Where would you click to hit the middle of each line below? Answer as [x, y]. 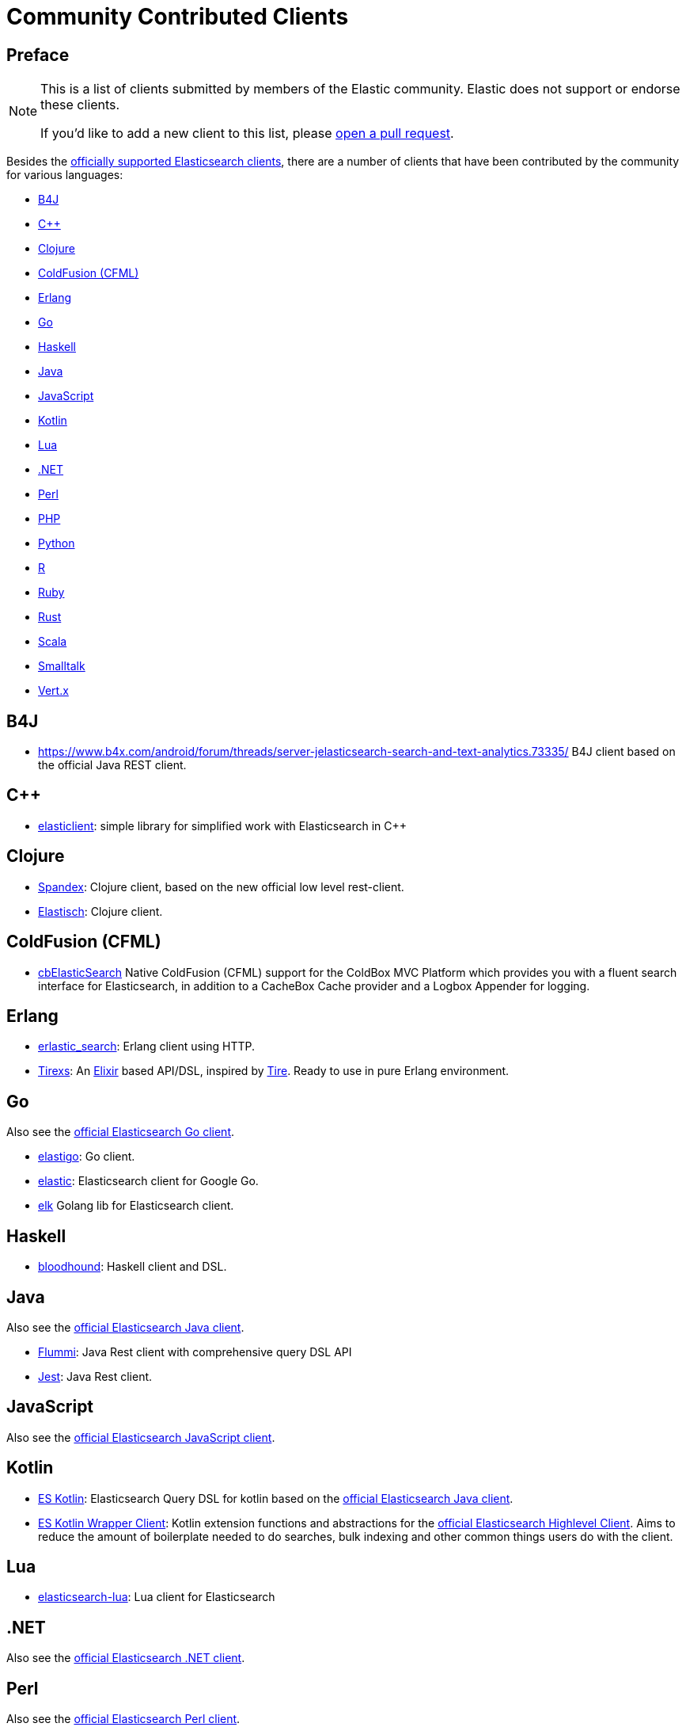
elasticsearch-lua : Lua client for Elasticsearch [157, 1597]
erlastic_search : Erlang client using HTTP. [147, 1046]
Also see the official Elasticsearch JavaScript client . [141, 1437]
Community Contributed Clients [178, 17]
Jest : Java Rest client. [95, 1376]
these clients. [80, 105]
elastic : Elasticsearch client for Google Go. [148, 1181]
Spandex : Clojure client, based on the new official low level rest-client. [221, 886]
